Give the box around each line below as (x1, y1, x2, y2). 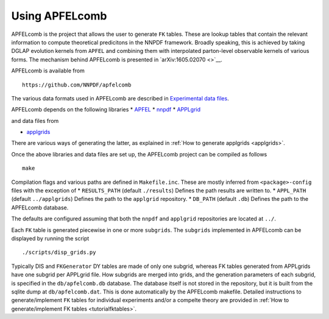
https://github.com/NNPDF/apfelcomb (22, 81, 132, 88)
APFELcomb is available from (11, 67, 85, 74)
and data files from (11, 117, 59, 124)
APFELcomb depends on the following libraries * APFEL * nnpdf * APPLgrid (11, 106, 201, 113)
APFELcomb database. (11, 204, 69, 211)
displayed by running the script (11, 234, 90, 242)
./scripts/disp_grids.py (22, 249, 96, 256)
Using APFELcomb (11, 9, 107, 23)
